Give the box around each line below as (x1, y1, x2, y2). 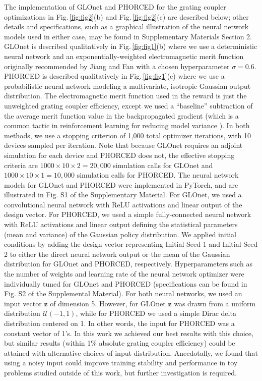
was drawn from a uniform (174, 298, 256, 308)
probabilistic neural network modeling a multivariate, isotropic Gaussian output (4, 80, 251, 91)
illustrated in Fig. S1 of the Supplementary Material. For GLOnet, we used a (4, 189, 242, 200)
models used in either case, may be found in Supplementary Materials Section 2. (4, 31, 252, 41)
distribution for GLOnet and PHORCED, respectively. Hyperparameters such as (4, 258, 252, 269)
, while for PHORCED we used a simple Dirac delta (76, 308, 236, 318)
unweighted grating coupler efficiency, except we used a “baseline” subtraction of (4, 100, 253, 111)
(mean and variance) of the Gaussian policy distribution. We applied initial (4, 229, 236, 239)
